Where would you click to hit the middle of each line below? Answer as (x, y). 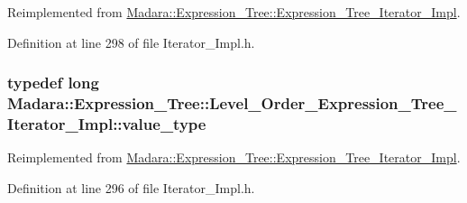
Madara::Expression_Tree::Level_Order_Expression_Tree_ (232, 103)
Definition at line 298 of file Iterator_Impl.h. (131, 42)
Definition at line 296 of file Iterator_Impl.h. (131, 187)
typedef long (53, 83)
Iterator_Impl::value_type (107, 123)
